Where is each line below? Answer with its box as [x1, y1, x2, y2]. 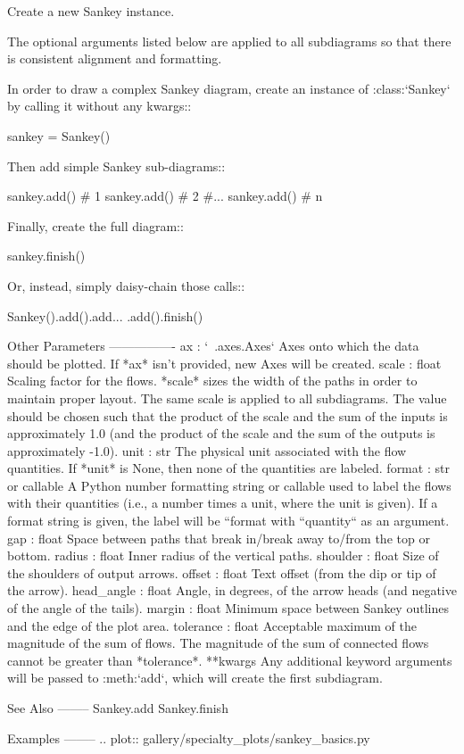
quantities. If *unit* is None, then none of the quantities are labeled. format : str [7, 459, 450, 477]
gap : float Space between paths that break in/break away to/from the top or [7, 528, 430, 547]
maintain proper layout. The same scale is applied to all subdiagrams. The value [7, 388, 447, 407]
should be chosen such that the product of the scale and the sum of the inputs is [7, 406, 448, 425]
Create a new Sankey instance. [7, 2, 175, 20]
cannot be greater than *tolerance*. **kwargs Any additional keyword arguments [7, 650, 452, 669]
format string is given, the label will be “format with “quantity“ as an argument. [7, 511, 450, 530]
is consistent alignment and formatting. [7, 49, 222, 68]
